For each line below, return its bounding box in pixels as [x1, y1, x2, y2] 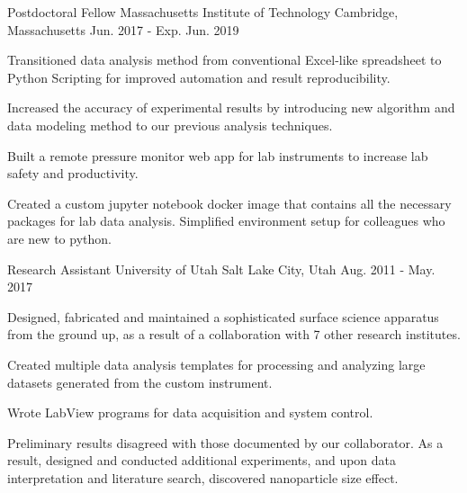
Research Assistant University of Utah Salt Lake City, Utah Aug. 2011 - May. [7, 259, 436, 278]
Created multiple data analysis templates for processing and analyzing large [7, 354, 426, 373]
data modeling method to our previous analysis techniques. [7, 115, 333, 134]
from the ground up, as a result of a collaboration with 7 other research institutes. [7, 325, 461, 344]
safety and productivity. [7, 164, 139, 183]
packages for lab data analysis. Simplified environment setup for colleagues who [7, 211, 445, 230]
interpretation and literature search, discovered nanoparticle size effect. [7, 468, 399, 487]
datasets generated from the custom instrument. [7, 372, 273, 391]
